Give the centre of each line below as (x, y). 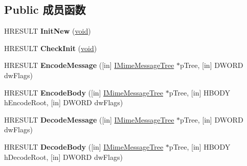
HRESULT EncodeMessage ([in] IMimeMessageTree (89, 65)
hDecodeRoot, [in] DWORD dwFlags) (63, 157)
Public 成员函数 (45, 9)
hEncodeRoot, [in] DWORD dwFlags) (64, 102)
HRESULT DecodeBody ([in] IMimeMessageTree (84, 146)
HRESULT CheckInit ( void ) (51, 48)
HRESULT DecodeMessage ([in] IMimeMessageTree (89, 119)
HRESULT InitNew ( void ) (48, 31)
